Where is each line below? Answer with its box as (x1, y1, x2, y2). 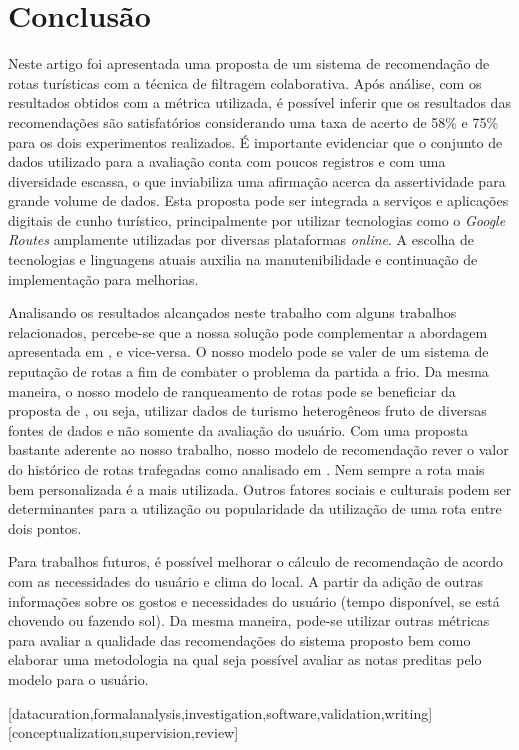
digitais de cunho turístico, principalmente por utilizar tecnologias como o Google (8, 209, 506, 230)
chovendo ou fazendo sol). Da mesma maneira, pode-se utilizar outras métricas (8, 610, 490, 631)
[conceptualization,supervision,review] (8, 722, 239, 743)
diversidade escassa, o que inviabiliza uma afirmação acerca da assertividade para (8, 170, 506, 191)
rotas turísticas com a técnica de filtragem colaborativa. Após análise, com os (8, 72, 482, 93)
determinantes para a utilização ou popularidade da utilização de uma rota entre (8, 498, 502, 519)
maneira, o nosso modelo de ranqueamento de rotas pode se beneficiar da (8, 380, 456, 401)
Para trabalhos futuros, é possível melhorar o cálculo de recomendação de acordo (8, 551, 504, 572)
